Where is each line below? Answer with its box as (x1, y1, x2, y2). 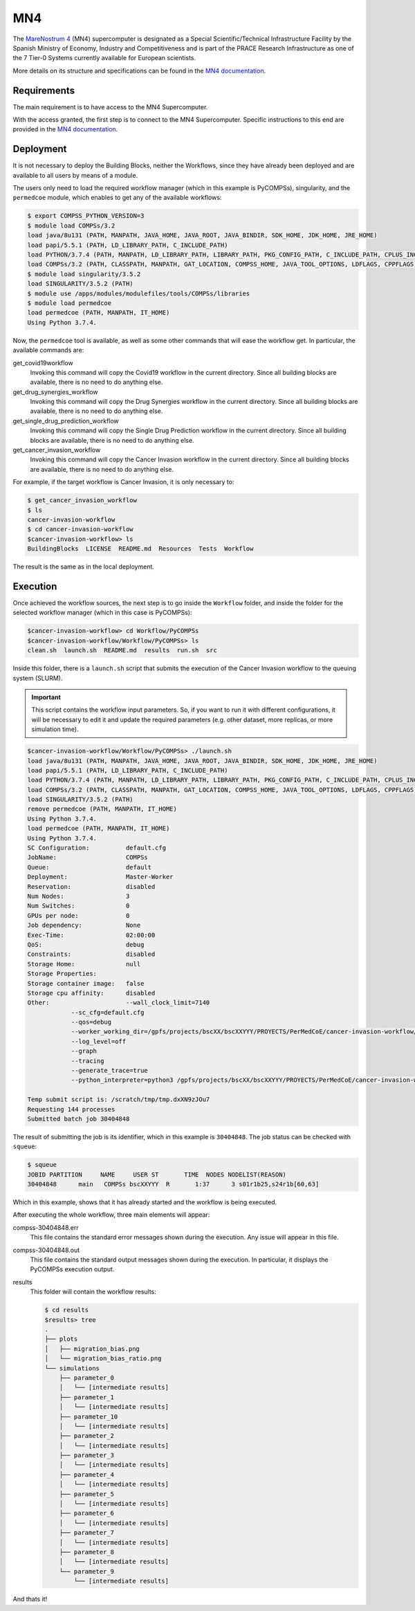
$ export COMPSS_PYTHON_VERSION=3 (27, 212, 145, 220)
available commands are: (12, 346, 84, 354)
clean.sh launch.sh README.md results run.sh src (27, 647, 217, 654)
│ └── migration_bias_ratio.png (44, 1354, 162, 1363)
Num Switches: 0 (27, 902, 130, 910)
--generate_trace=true (71, 1067, 148, 1075)
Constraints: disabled (27, 950, 156, 958)
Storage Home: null (27, 960, 141, 968)
